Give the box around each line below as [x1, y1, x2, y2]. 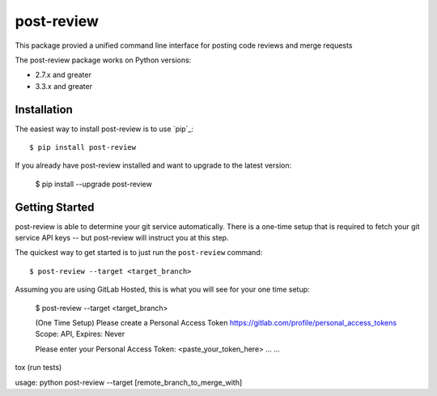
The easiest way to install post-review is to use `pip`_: [15, 124, 194, 134]
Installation [15, 102, 73, 117]
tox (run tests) [15, 363, 62, 373]
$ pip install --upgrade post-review [35, 179, 153, 189]
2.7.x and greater [35, 70, 92, 80]
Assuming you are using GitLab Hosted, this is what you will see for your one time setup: [15, 284, 311, 295]
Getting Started [15, 200, 95, 214]
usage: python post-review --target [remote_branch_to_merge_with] [15, 377, 243, 387]
